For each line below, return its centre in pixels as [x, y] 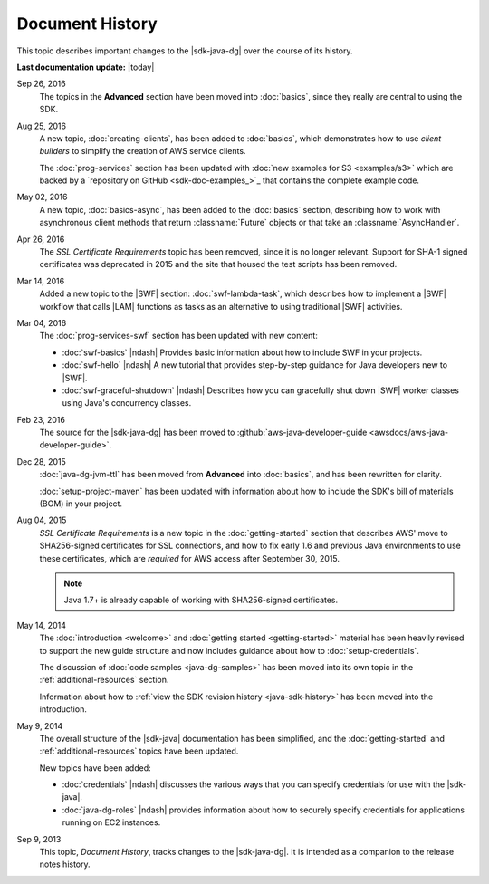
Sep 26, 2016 [42, 84]
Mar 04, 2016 [42, 322]
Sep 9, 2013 [39, 839]
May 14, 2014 [42, 625]
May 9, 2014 [40, 725]
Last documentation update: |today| [86, 67]
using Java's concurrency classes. [127, 403]
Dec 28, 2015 [42, 461]
